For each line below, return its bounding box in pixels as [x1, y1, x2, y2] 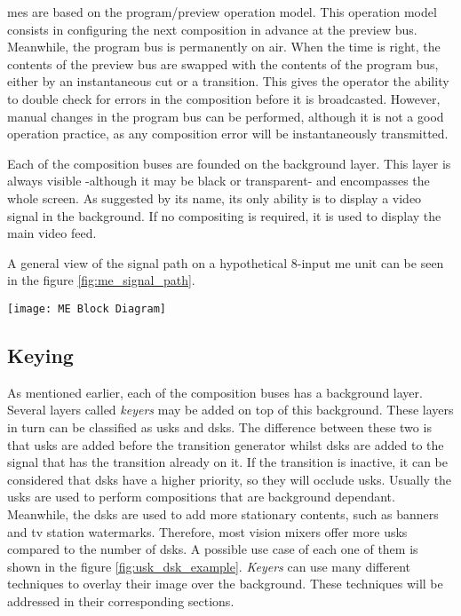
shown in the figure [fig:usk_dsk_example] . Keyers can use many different [7, 557, 411, 575]
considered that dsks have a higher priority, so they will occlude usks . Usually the [7, 470, 452, 488]
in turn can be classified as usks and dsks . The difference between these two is [7, 417, 432, 436]
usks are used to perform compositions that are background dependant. [7, 487, 395, 506]
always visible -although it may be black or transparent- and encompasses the [7, 171, 430, 190]
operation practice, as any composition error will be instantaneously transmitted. [7, 124, 449, 143]
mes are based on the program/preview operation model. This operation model [7, 3, 437, 20]
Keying [7, 341, 74, 368]
